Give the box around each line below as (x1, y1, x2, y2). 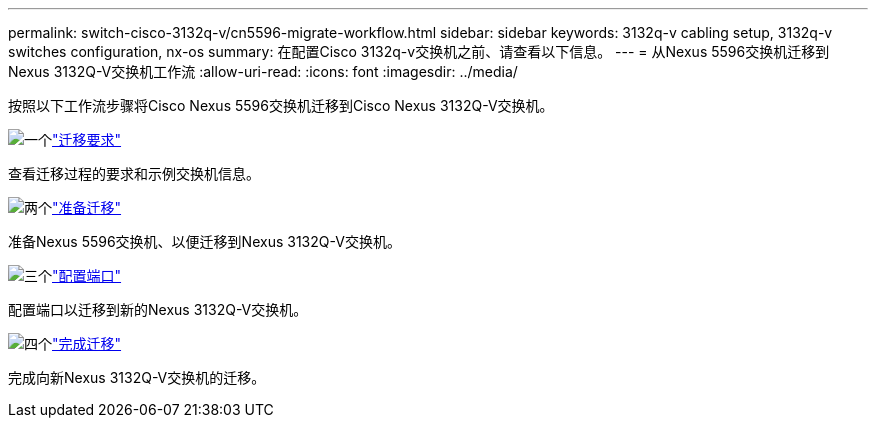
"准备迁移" (52, 199, 122, 216)
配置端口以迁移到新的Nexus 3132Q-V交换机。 (8, 301, 308, 318)
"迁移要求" (52, 131, 122, 148)
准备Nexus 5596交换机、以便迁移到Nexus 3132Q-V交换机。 (8, 233, 401, 250)
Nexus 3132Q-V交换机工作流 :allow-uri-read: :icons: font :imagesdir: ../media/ (8, 63, 518, 80)
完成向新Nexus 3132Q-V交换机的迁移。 (8, 369, 266, 386)
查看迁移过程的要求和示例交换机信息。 (8, 165, 260, 182)
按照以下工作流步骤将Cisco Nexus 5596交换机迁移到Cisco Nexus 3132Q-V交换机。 (8, 97, 554, 114)
